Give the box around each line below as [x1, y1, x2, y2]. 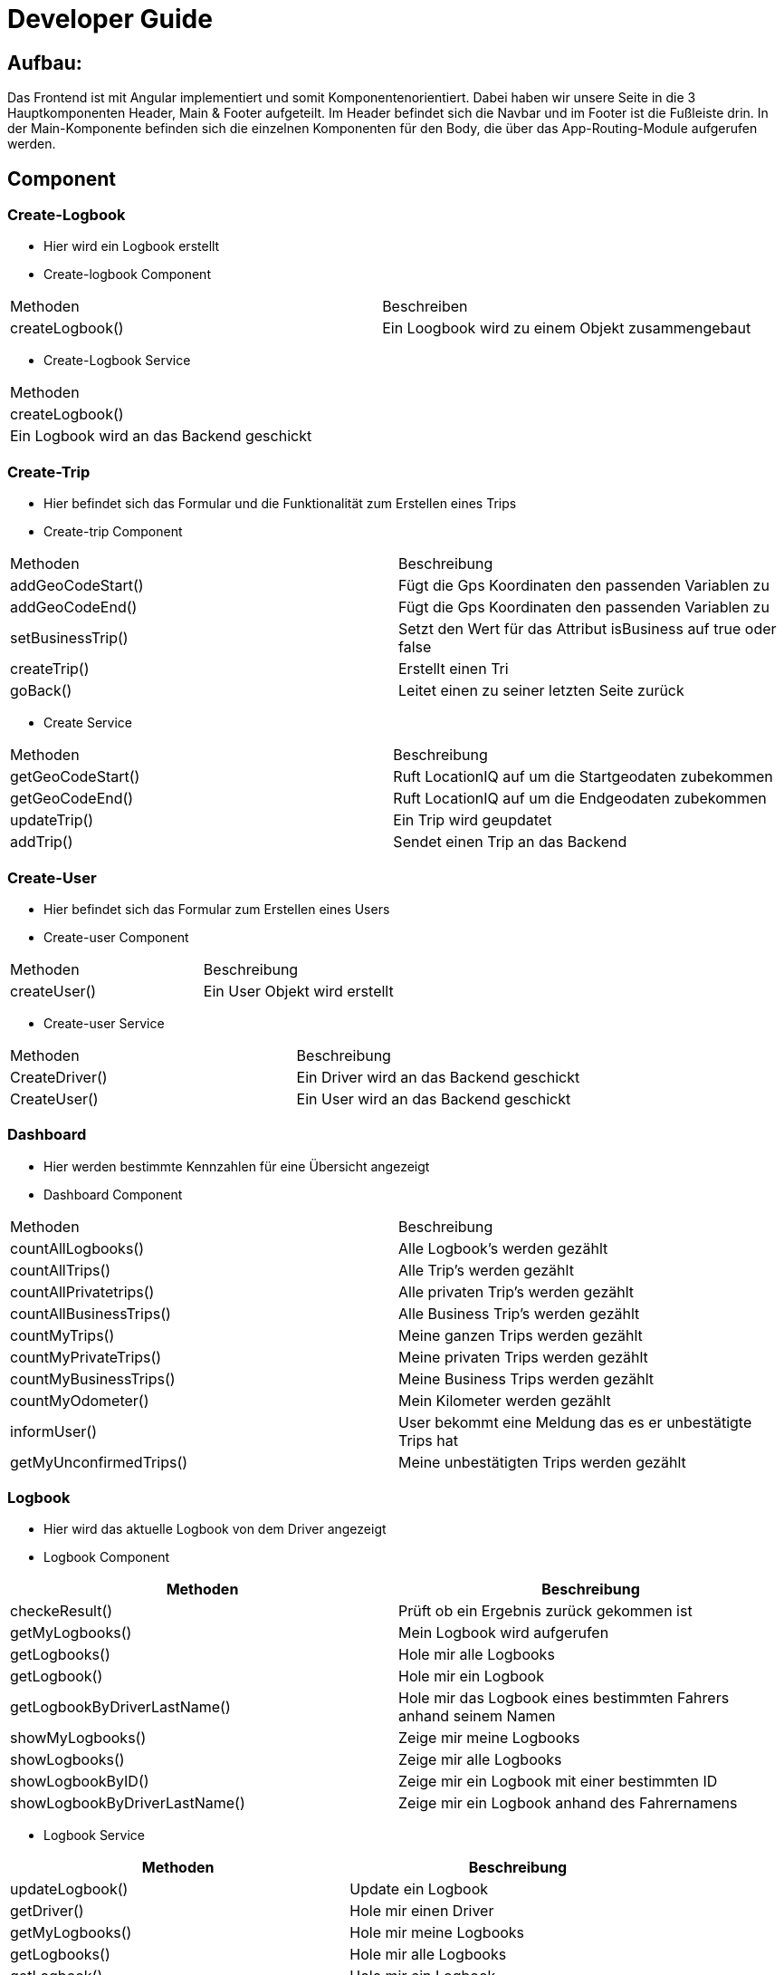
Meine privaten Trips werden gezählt [398, 1347, 648, 1366]
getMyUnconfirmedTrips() [10, 1452, 188, 1471]
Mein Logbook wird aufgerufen [398, 1623, 609, 1643]
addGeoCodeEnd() [10, 598, 138, 617]
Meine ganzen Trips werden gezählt [398, 1325, 643, 1344]
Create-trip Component [43, 524, 183, 540]
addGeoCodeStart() [10, 576, 144, 595]
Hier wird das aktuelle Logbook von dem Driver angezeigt [43, 1521, 387, 1537]
